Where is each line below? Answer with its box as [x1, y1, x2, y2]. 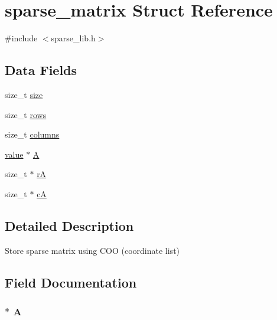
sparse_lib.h [51, 32, 96, 44]
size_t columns [5, 128, 60, 141]
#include [5, 32, 38, 44]
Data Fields [5, 61, 77, 79]
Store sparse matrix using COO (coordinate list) [5, 244, 180, 256]
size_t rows [5, 108, 47, 120]
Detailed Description [5, 216, 134, 234]
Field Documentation [5, 273, 137, 291]
